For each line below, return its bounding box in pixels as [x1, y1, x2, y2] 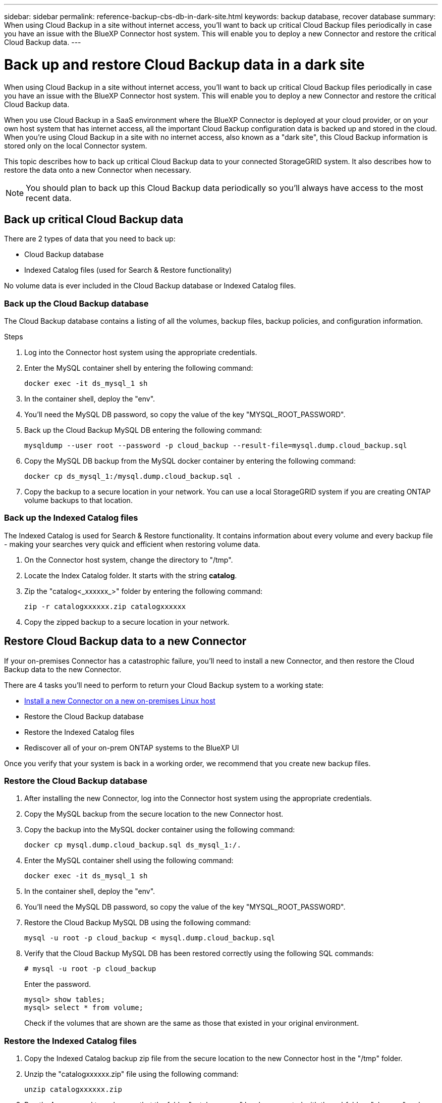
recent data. [26, 192, 72, 203]
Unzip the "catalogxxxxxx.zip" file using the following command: [24, 1070, 239, 1079]
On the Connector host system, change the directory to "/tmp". [24, 555, 233, 564]
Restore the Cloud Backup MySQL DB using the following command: [24, 918, 251, 927]
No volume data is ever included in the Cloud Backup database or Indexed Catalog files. [4, 281, 296, 290]
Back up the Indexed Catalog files [4, 513, 138, 523]
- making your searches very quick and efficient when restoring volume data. [4, 539, 260, 548]
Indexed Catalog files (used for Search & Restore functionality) [24, 266, 232, 275]
